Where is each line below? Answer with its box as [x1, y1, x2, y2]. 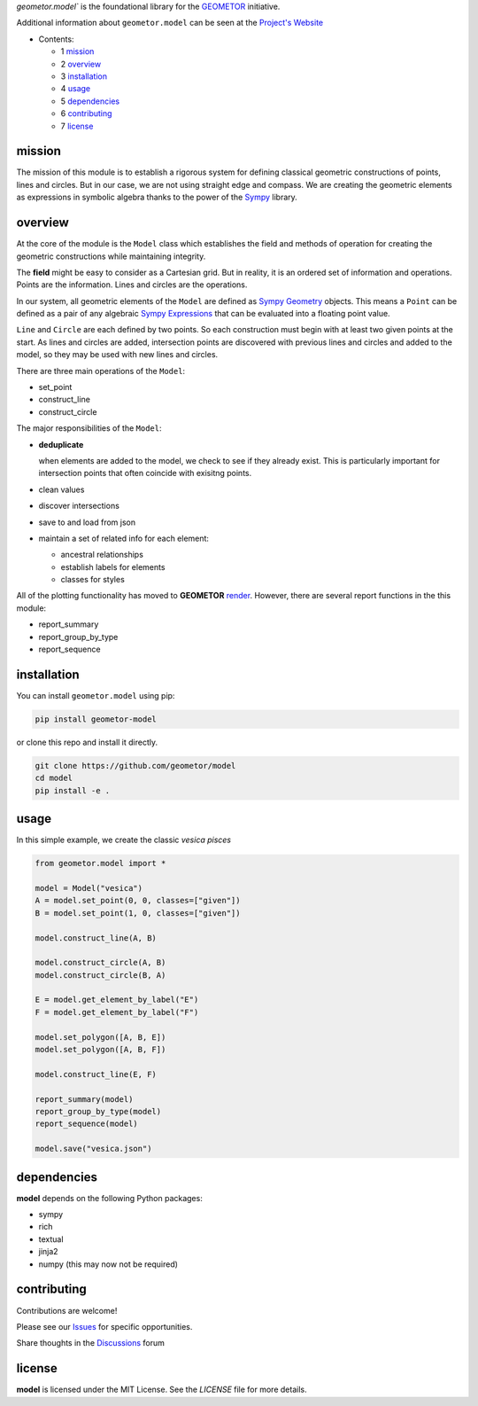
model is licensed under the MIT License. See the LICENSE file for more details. [16, 1384, 307, 1395]
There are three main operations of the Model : [16, 365, 186, 376]
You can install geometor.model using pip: [16, 690, 175, 700]
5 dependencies [60, 96, 119, 106]
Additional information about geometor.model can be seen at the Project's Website [16, 18, 323, 28]
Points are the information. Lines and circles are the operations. [16, 279, 248, 290]
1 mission [60, 46, 95, 57]
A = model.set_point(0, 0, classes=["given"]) [35, 895, 241, 906]
